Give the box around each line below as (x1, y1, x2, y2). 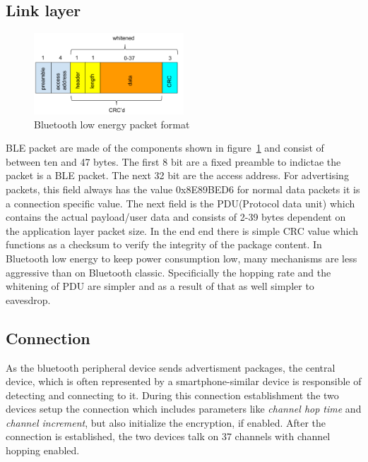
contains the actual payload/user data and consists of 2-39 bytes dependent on (6, 209, 346, 224)
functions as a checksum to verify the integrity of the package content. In (6, 237, 322, 252)
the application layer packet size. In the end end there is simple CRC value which (6, 223, 358, 238)
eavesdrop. (6, 292, 51, 307)
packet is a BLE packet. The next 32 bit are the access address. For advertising (6, 168, 349, 183)
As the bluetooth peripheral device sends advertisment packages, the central (6, 360, 336, 375)
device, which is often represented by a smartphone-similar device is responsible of (6, 374, 362, 389)
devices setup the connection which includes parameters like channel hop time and (6, 401, 362, 416)
